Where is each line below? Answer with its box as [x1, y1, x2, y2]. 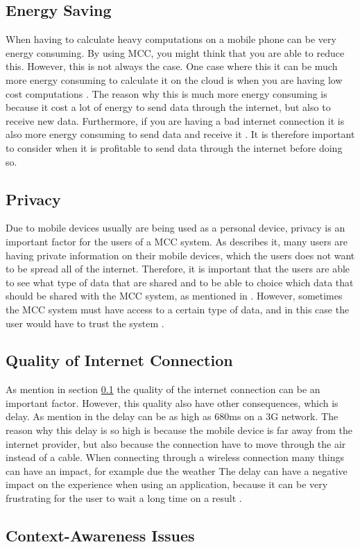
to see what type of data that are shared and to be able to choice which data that [6, 275, 354, 289]
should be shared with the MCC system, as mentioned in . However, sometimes [6, 288, 343, 303]
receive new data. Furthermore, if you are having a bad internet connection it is [6, 113, 345, 128]
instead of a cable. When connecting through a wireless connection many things [6, 450, 345, 464]
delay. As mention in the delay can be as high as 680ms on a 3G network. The [6, 409, 338, 424]
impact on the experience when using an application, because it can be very [6, 477, 328, 492]
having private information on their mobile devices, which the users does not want [6, 248, 355, 262]
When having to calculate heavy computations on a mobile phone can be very [6, 32, 336, 46]
